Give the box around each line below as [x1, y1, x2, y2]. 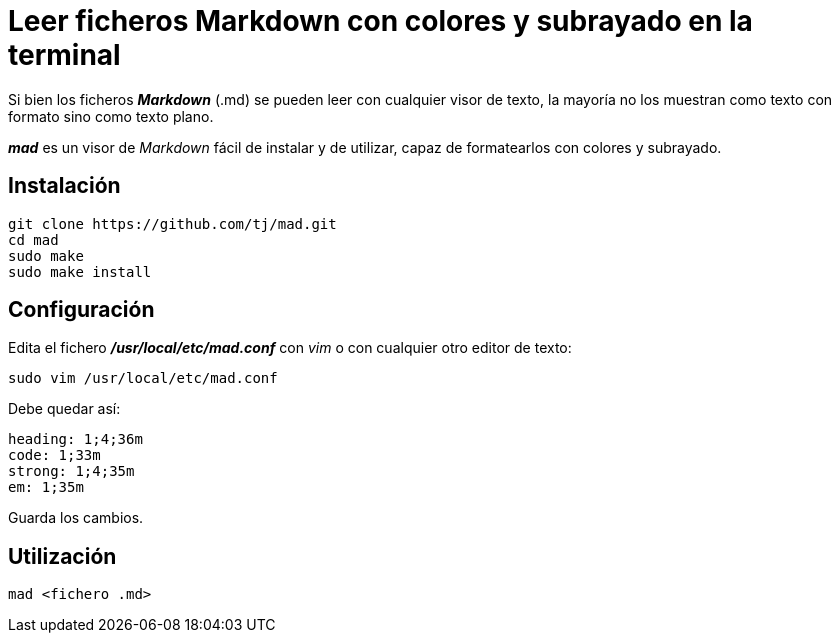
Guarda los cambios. [8, 509, 144, 527]
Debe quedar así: [8, 400, 121, 418]
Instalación [8, 173, 121, 199]
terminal [8, 38, 121, 72]
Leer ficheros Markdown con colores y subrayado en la [8, 4, 753, 38]
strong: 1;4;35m [8, 463, 135, 480]
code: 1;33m [8, 447, 101, 464]
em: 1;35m [8, 479, 84, 496]
